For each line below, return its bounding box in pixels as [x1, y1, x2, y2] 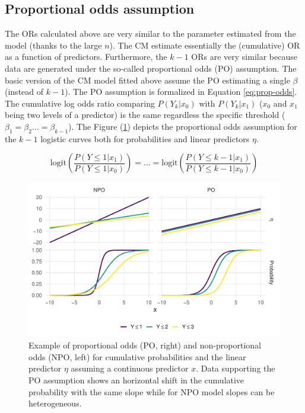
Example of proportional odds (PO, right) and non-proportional [28, 339, 261, 351]
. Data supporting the [196, 362, 275, 374]
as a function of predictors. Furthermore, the [5, 50, 167, 63]
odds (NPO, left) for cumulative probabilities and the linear [28, 350, 246, 363]
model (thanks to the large [5, 39, 102, 51]
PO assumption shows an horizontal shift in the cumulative [28, 373, 244, 386]
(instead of [5, 85, 44, 98]
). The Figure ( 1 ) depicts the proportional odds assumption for [68, 120, 297, 132]
